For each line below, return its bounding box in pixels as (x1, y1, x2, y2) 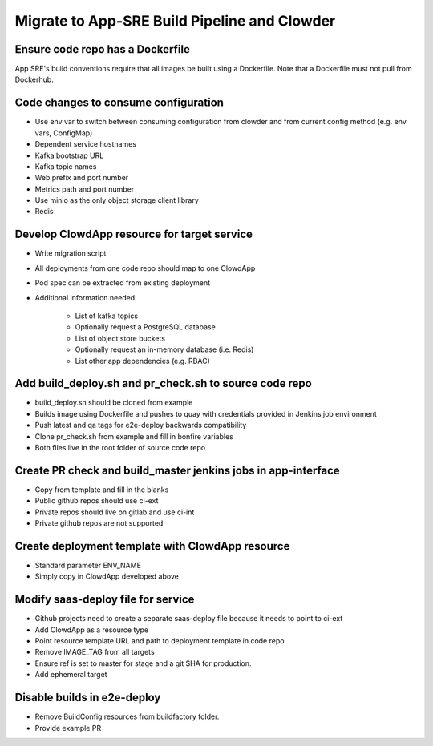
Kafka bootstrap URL (34, 151, 104, 160)
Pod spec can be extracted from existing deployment (34, 278, 211, 288)
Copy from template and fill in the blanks (34, 485, 169, 494)
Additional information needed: (34, 292, 137, 302)
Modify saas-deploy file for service (14, 593, 195, 607)
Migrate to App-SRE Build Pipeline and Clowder (14, 12, 336, 30)
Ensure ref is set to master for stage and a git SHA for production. (34, 658, 252, 668)
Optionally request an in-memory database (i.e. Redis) (75, 345, 254, 354)
